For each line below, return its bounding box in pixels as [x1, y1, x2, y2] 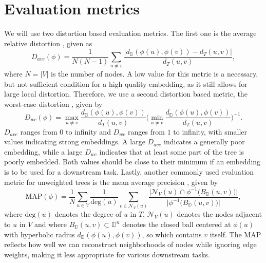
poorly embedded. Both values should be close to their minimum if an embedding [4, 156, 261, 167]
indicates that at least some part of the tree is [99, 146, 244, 157]
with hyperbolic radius [4, 229, 75, 239]
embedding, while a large [4, 146, 83, 157]
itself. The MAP [210, 229, 261, 239]
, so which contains [142, 229, 202, 239]
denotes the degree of [54, 209, 122, 219]
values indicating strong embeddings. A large [4, 136, 145, 147]
